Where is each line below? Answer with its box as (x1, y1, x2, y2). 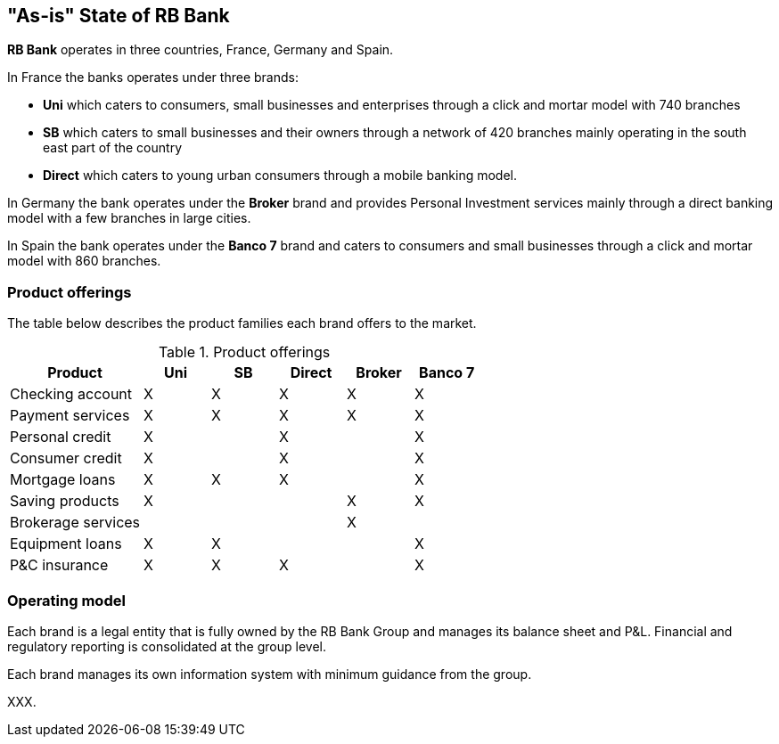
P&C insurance (10, 556, 109, 575)
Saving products (10, 492, 119, 511)
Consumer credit (10, 449, 122, 468)
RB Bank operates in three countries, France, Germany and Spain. (7, 42, 394, 58)
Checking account (10, 385, 133, 404)
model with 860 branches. (7, 253, 161, 269)
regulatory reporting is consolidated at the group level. (7, 638, 326, 654)
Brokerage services (10, 513, 141, 532)
